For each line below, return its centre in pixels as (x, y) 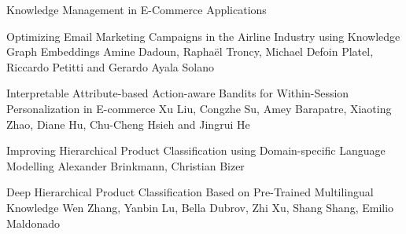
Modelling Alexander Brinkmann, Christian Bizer (125, 165)
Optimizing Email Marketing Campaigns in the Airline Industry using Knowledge (203, 36)
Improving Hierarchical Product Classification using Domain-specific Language (196, 150)
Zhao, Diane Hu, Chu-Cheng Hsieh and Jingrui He (128, 124)
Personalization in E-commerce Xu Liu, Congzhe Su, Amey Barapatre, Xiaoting (199, 108)
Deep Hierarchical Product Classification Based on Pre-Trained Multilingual (190, 192)
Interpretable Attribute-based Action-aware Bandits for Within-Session (178, 93)
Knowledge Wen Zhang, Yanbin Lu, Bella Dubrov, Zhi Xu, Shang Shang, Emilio (200, 207)
